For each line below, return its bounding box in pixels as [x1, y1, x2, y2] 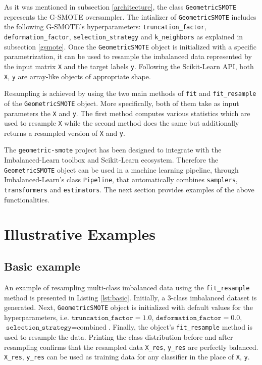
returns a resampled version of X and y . [4, 127, 125, 138]
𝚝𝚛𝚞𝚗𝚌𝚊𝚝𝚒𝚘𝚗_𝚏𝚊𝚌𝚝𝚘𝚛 [71, 314, 133, 322]
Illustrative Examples [4, 224, 156, 244]
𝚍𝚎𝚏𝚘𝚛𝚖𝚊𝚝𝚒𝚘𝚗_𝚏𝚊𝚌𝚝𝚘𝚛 [155, 314, 222, 322]
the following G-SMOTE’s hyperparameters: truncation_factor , [4, 21, 206, 32]
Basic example [4, 258, 80, 274]
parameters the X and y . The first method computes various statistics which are [4, 108, 250, 118]
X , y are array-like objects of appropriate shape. [4, 71, 151, 81]
